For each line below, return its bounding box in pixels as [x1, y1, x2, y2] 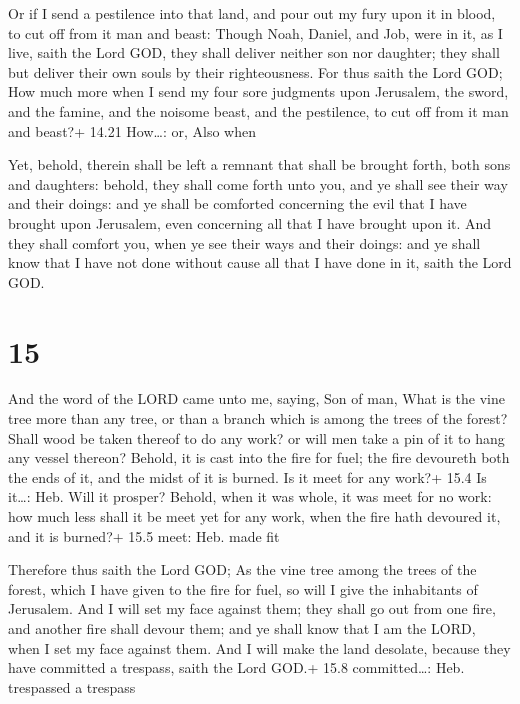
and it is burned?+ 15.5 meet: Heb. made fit [8, 525, 280, 546]
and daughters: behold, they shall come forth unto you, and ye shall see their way [8, 173, 508, 194]
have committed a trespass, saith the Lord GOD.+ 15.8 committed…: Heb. [8, 657, 465, 678]
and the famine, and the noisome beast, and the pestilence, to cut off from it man [8, 100, 509, 121]
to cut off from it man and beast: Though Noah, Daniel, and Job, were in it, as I [8, 22, 503, 43]
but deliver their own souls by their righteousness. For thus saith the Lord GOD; [8, 61, 503, 82]
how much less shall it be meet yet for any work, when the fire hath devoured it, [8, 506, 501, 526]
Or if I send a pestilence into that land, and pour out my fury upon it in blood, [8, 3, 496, 23]
